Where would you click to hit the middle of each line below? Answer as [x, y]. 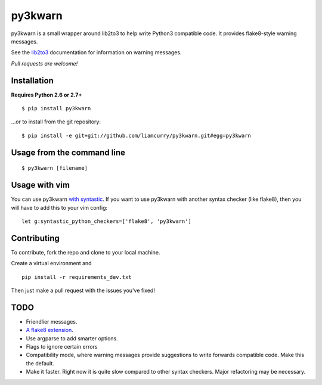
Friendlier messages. [52, 321]
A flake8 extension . [50, 330]
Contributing [35, 238]
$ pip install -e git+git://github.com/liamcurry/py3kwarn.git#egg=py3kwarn [137, 135]
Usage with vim [40, 185]
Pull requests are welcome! [44, 63]
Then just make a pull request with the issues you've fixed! [83, 290]
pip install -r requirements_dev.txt [77, 277]
